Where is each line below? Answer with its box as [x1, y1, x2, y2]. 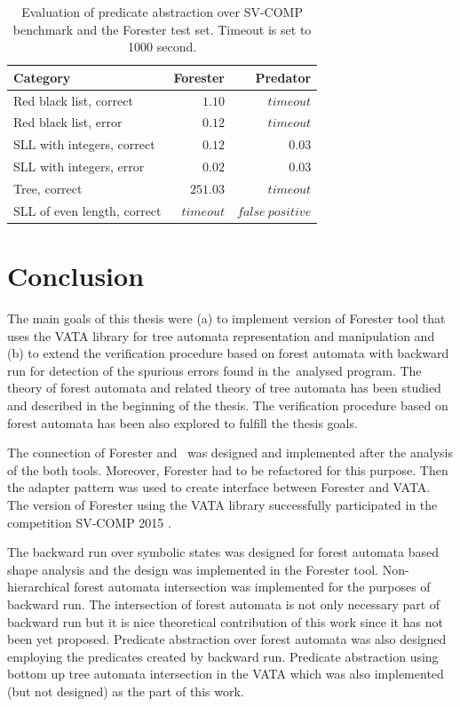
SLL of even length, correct [13, 201, 162, 219]
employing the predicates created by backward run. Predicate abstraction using [7, 647, 439, 665]
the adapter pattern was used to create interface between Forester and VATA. [7, 478, 431, 496]
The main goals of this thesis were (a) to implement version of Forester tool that [7, 309, 446, 328]
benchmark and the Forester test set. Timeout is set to [12, 20, 312, 38]
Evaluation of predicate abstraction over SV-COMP [21, 3, 303, 20]
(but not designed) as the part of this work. [7, 681, 244, 700]
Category [13, 68, 71, 86]
